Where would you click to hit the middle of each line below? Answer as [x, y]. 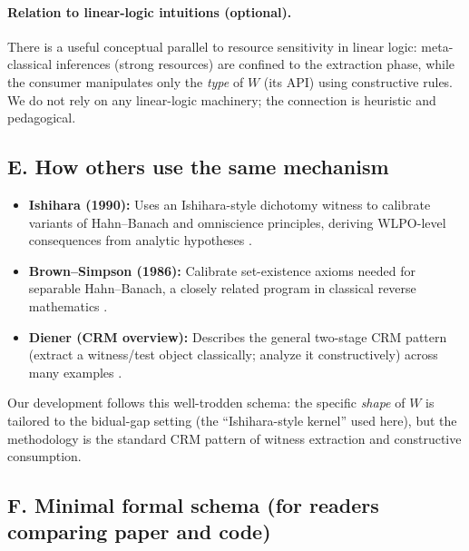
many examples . [75, 372]
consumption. [44, 456]
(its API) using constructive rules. [358, 81]
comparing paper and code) [139, 531]
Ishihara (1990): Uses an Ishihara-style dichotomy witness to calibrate [230, 204]
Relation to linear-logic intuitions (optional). [150, 11]
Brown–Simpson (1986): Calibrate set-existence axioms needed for [222, 270]
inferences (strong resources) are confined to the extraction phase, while [255, 64]
